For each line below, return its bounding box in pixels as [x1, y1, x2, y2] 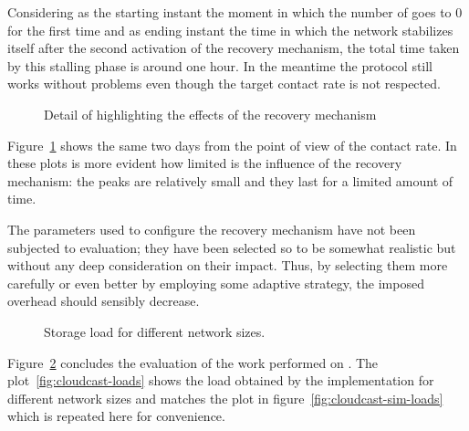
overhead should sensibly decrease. [7, 291, 200, 310]
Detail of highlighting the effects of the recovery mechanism [44, 104, 377, 123]
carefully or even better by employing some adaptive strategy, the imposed [7, 273, 424, 292]
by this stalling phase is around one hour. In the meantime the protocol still [7, 56, 433, 75]
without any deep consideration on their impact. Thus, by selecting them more [7, 256, 448, 275]
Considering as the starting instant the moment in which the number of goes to [7, 3, 452, 21]
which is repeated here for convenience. [7, 406, 225, 426]
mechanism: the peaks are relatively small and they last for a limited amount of [7, 171, 453, 190]
